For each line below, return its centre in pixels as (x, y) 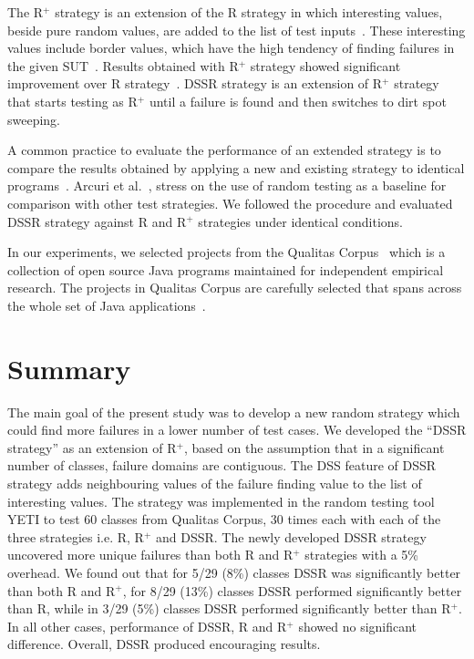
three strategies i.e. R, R (76, 536)
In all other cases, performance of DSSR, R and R (147, 626)
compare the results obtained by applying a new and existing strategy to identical (236, 167)
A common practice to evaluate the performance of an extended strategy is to (224, 150)
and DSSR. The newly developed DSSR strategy (291, 536)
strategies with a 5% (361, 555)
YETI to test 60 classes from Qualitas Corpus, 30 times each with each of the (224, 519)
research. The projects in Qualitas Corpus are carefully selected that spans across (235, 288)
